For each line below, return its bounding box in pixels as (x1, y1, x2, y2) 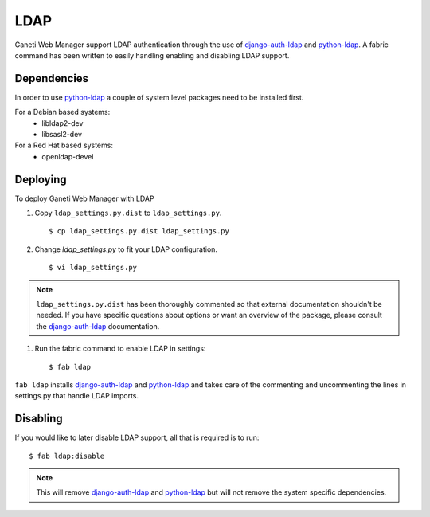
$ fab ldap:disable (29, 451, 105, 460)
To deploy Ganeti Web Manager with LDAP (14, 194, 154, 203)
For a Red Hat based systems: (14, 140, 113, 151)
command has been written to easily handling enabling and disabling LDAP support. (14, 50, 290, 60)
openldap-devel (41, 151, 94, 161)
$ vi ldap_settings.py (49, 263, 138, 272)
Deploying (14, 172, 67, 186)
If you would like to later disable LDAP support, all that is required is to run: (14, 433, 260, 442)
